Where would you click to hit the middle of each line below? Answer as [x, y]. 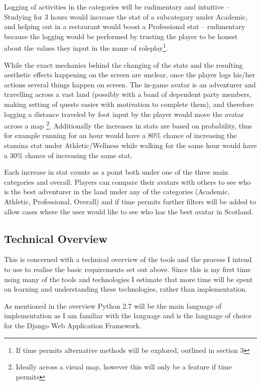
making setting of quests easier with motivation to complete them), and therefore [129, 104]
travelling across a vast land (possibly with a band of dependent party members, [128, 94]
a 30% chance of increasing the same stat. [68, 155]
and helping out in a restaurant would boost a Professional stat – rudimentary [125, 26]
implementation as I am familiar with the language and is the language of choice [128, 315]
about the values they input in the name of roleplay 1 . [86, 47]
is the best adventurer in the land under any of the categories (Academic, [117, 191]
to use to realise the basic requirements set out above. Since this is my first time [127, 269]
